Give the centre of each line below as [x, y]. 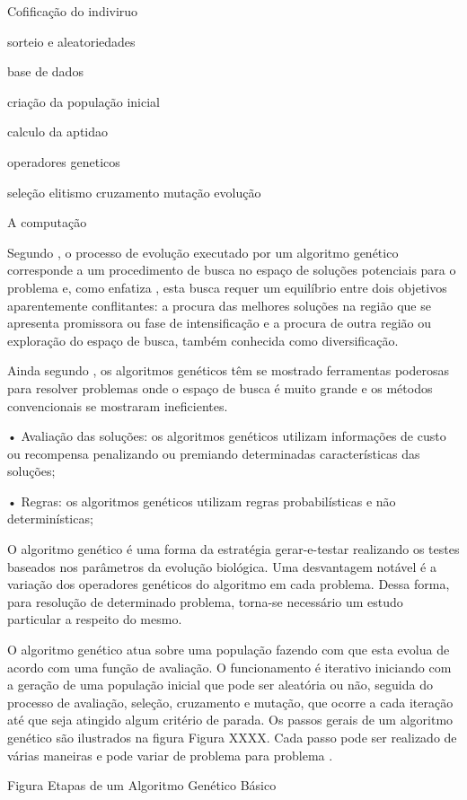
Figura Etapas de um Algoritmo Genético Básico [142, 785]
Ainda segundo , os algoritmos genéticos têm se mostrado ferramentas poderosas [229, 370]
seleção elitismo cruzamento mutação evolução [134, 192]
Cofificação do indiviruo [73, 11]
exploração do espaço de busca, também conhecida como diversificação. [203, 340]
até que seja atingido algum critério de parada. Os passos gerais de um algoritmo [230, 720]
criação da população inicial [84, 101]
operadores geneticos [64, 161]
